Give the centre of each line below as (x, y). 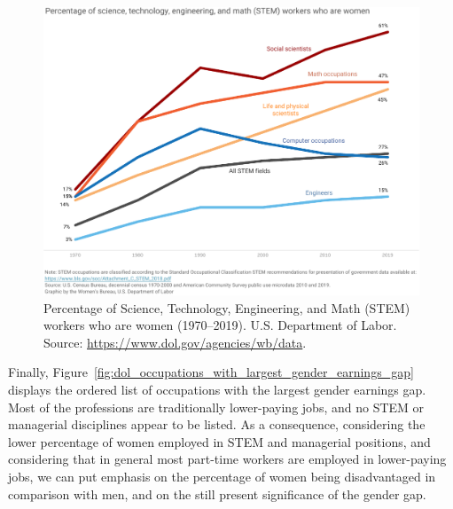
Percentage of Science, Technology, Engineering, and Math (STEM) (227, 307)
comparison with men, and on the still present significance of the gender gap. (217, 493)
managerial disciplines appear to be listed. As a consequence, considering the (217, 424)
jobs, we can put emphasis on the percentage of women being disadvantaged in (222, 476)
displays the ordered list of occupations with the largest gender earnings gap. (217, 389)
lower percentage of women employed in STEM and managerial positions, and (219, 441)
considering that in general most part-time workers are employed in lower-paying (227, 459)
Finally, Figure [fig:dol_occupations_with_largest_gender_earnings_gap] (211, 372)
